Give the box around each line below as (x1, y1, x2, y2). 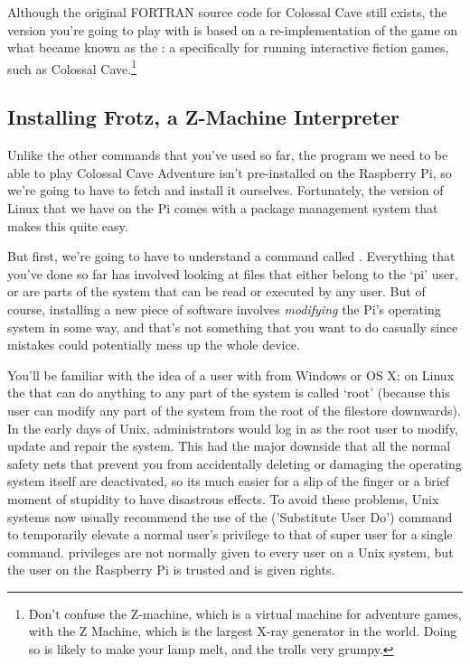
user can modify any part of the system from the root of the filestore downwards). (7, 400, 461, 419)
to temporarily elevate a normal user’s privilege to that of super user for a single (7, 525, 453, 544)
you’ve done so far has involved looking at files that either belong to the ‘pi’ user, (7, 264, 458, 283)
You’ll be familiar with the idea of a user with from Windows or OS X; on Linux (7, 365, 455, 384)
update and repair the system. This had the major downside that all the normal (7, 436, 451, 455)
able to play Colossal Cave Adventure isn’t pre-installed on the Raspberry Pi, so (7, 163, 452, 182)
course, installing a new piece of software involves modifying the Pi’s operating (7, 299, 441, 318)
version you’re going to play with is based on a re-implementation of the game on (7, 20, 458, 39)
